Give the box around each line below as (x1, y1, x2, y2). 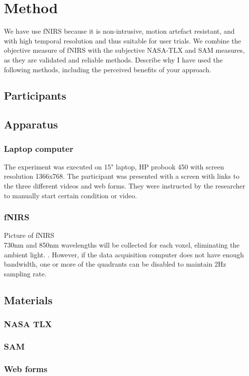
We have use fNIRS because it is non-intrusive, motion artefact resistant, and (4, 26, 235, 36)
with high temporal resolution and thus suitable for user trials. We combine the (4, 35, 241, 45)
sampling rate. (4, 268, 47, 278)
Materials (4, 292, 53, 307)
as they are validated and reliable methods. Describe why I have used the (4, 54, 223, 64)
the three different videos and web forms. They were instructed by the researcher (4, 181, 246, 191)
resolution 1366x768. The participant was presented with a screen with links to (4, 171, 240, 181)
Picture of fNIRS (4, 230, 55, 240)
